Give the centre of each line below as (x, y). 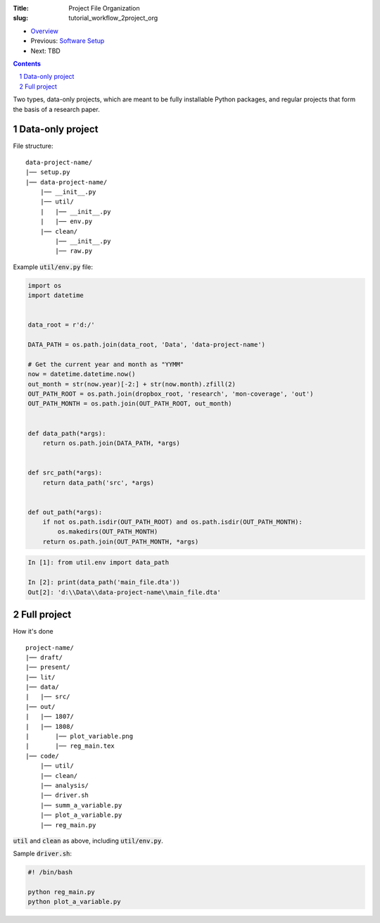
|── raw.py (74, 251)
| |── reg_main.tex (70, 746)
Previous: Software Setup (68, 41)
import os (45, 285)
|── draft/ (44, 657)
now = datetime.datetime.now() (82, 374)
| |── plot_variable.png (80, 736)
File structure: (33, 146)
